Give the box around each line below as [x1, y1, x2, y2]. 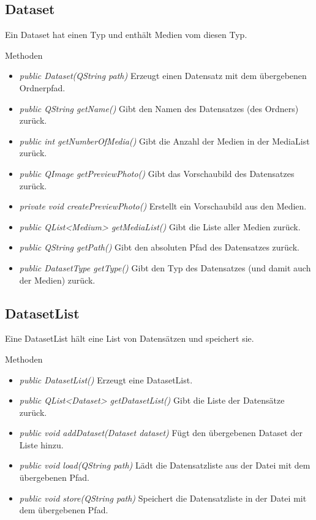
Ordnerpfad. [19, 81, 66, 94]
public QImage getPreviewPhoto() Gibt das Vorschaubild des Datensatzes [19, 167, 295, 179]
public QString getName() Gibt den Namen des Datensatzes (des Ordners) [19, 102, 299, 115]
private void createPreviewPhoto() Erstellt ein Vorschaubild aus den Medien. [19, 200, 307, 213]
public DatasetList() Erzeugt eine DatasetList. [19, 373, 193, 386]
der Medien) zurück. [19, 273, 96, 286]
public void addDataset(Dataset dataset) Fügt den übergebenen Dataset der [19, 426, 303, 439]
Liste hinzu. [19, 438, 64, 451]
